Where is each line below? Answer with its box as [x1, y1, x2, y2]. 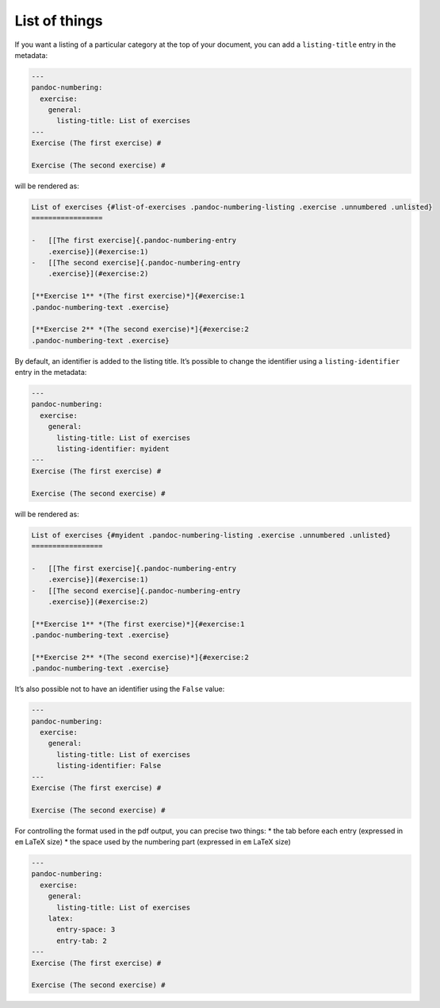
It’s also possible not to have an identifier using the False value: [14, 684, 225, 694]
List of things [14, 12, 103, 29]
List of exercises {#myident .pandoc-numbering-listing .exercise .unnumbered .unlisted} [31, 531, 392, 539]
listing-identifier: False [56, 761, 162, 770]
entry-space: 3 [56, 925, 116, 934]
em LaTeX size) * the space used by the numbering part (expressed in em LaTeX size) [14, 837, 291, 847]
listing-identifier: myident [56, 445, 170, 454]
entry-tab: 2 [56, 936, 107, 945]
